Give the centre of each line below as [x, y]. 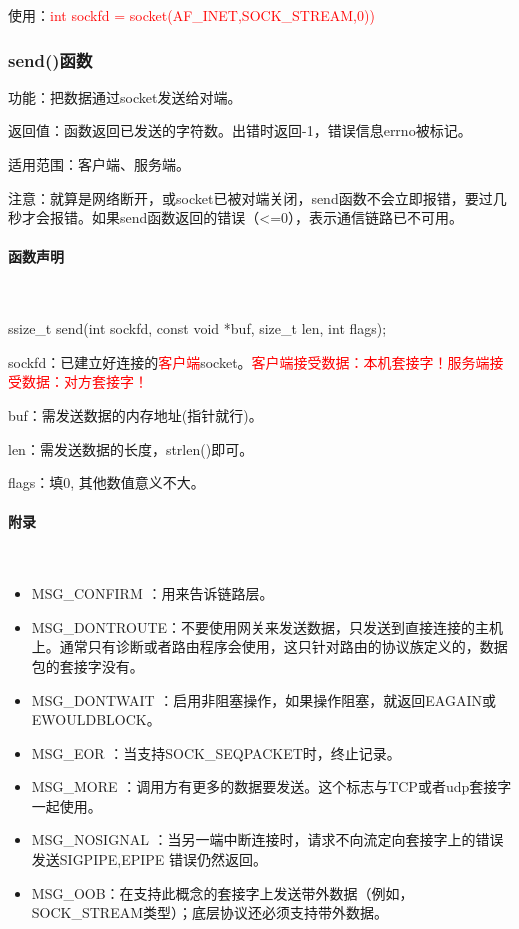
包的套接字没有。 [87, 665]
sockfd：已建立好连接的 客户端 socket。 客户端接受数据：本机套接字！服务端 [249, 361]
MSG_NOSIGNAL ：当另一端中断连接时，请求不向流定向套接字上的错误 [267, 839]
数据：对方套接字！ [84, 381]
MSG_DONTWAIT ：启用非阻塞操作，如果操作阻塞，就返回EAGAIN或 [263, 699]
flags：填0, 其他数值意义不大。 [106, 482]
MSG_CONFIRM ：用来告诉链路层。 [152, 593]
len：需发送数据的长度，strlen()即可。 [131, 448]
